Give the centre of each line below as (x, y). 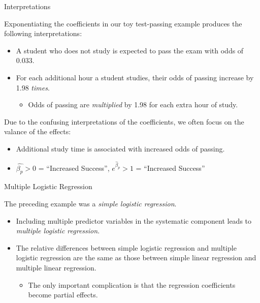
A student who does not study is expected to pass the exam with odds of (130, 50)
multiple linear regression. (56, 267)
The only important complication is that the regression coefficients (132, 284)
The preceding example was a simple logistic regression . (90, 203)
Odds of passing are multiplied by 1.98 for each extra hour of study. (133, 104)
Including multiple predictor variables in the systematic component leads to (134, 220)
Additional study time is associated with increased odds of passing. (120, 148)
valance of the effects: (38, 131)
